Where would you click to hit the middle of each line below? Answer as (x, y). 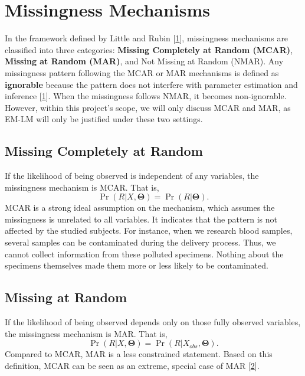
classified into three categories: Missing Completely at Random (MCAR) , (149, 49)
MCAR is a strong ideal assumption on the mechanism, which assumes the (140, 207)
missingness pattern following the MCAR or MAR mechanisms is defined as (142, 72)
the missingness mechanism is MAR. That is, (86, 333)
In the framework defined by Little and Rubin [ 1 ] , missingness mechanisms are (147, 38)
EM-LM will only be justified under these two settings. (104, 119)
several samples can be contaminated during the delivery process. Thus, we (140, 242)
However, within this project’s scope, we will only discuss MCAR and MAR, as (148, 107)
